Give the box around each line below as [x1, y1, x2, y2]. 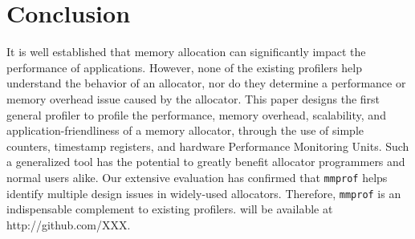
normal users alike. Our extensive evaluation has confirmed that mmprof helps [6, 168, 388, 185]
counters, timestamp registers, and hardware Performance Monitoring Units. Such [6, 137, 409, 154]
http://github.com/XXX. [6, 216, 131, 233]
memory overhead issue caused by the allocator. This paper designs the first [6, 90, 380, 107]
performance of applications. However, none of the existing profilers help [6, 59, 363, 75]
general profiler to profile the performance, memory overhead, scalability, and [6, 106, 386, 123]
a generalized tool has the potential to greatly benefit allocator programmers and [6, 153, 405, 170]
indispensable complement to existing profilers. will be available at [6, 201, 333, 217]
